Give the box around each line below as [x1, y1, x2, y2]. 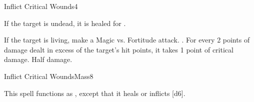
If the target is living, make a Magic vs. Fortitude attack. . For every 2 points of [4, 34, 250, 45]
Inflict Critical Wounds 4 [4, 1, 78, 11]
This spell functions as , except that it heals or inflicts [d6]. [4, 87, 185, 98]
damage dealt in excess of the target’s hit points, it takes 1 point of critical [4, 44, 233, 54]
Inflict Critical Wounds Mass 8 [4, 70, 93, 81]
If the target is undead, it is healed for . [4, 17, 126, 28]
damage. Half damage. [4, 54, 72, 64]
